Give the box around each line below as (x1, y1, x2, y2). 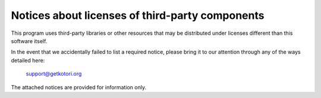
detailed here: (11, 57, 45, 64)
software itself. (11, 37, 48, 44)
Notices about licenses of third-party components (11, 9, 265, 22)
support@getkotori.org (26, 70, 82, 77)
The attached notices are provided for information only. (11, 83, 147, 91)
